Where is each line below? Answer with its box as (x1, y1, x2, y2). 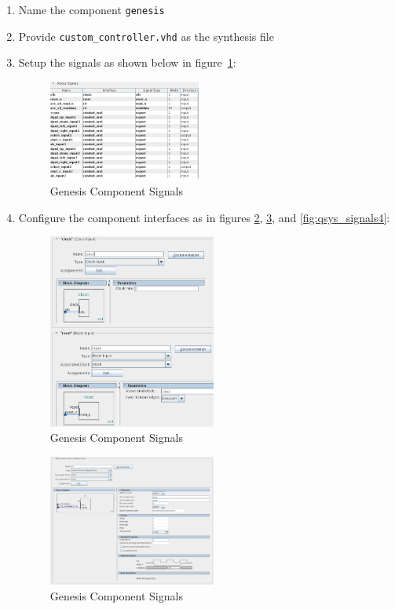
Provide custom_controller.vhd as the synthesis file (18, 27, 274, 44)
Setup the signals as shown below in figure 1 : (18, 54, 236, 71)
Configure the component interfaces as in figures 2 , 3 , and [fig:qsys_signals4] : (18, 209, 390, 225)
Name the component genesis (18, 2, 165, 17)
